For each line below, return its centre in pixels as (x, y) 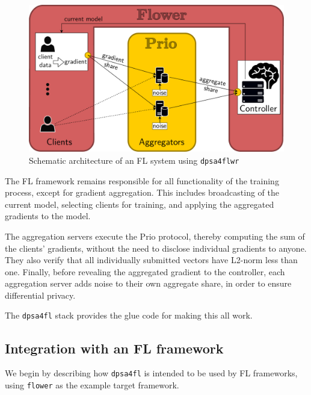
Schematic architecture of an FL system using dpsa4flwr (134, 160)
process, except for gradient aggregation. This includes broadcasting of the (142, 192)
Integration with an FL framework (114, 348)
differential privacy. (40, 295)
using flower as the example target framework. (92, 385)
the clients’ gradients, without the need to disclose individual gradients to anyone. (156, 248)
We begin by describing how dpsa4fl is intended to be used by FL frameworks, (151, 373)
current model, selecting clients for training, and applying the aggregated (140, 204)
